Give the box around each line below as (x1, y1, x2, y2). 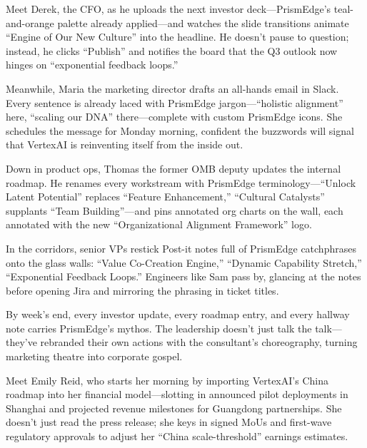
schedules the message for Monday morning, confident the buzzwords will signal (6, 123, 354, 138)
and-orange (6, 15, 54, 30)
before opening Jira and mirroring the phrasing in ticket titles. (6, 282, 279, 297)
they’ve (6, 335, 37, 350)
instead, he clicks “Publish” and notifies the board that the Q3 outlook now (6, 43, 338, 58)
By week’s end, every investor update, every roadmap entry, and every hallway (6, 307, 350, 322)
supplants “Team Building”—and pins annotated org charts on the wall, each (6, 203, 343, 218)
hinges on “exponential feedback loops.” (6, 57, 179, 72)
